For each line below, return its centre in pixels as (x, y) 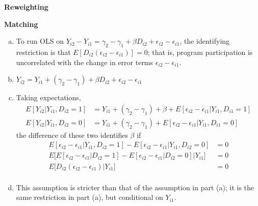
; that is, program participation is (200, 52)
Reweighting (26, 7)
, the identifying (205, 41)
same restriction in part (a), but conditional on (89, 197)
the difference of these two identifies (72, 135)
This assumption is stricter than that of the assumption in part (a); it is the (135, 187)
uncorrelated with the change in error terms (85, 62)
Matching (21, 24)
